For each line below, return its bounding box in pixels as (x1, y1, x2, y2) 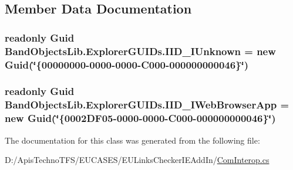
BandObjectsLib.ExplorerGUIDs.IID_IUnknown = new (5, 43, 276, 58)
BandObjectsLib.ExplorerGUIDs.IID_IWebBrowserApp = (5, 97, 289, 112)
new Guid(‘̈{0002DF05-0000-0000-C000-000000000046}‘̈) (5, 111, 276, 125)
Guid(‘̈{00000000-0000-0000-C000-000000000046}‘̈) (5, 57, 249, 72)
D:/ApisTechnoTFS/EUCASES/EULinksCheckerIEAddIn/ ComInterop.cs (5, 154, 270, 166)
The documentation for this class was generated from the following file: (5, 134, 260, 146)
